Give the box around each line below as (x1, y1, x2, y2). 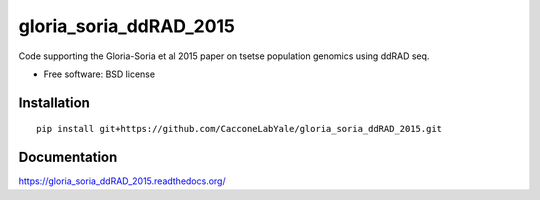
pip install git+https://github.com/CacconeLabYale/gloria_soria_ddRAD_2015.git (36, 123, 443, 135)
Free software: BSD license (43, 68, 155, 80)
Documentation (18, 149, 118, 166)
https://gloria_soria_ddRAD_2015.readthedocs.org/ (18, 175, 226, 187)
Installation (18, 94, 90, 111)
